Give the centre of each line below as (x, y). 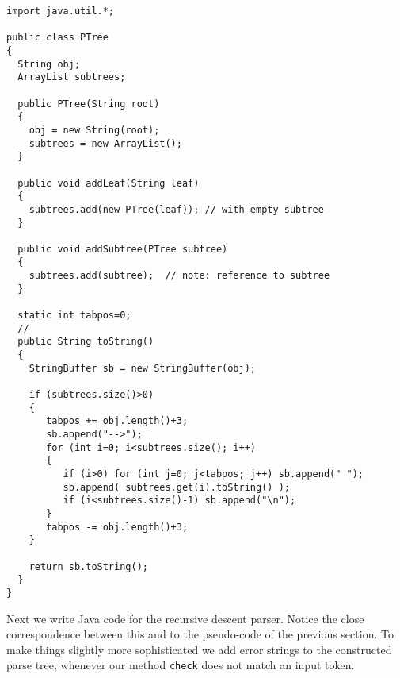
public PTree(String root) (89, 104)
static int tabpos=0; (74, 316)
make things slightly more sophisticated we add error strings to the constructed (199, 649)
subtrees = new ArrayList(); (105, 143)
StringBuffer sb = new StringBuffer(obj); (142, 368)
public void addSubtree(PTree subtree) (123, 249)
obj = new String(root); (94, 130)
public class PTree (57, 38)
